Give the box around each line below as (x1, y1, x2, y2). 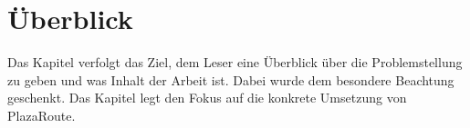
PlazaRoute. (7, 105, 76, 124)
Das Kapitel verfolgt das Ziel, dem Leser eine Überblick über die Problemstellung (7, 53, 463, 72)
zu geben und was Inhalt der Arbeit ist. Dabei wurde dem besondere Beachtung (7, 70, 454, 89)
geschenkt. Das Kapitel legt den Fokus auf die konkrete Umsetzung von (7, 88, 407, 107)
